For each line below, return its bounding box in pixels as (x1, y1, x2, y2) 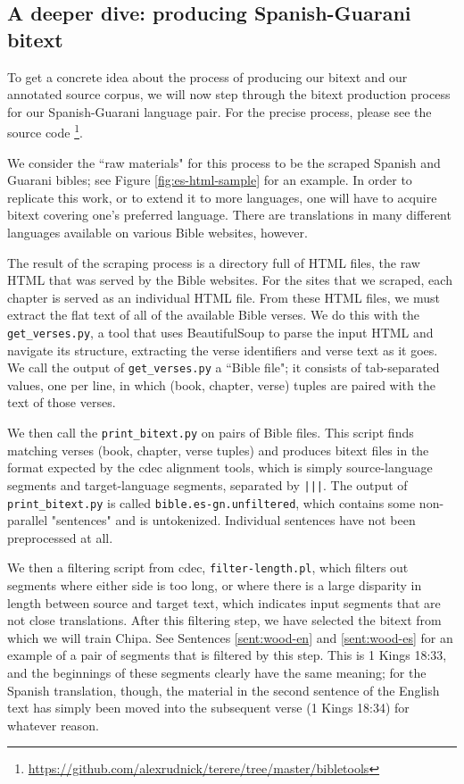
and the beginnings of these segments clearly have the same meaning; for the (7, 663, 427, 682)
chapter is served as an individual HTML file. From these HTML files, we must (7, 288, 440, 306)
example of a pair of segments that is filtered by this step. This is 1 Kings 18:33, (7, 646, 447, 664)
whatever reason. (7, 715, 99, 734)
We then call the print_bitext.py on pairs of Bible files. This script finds (7, 423, 414, 442)
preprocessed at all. (7, 528, 113, 546)
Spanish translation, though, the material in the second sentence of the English (7, 680, 440, 699)
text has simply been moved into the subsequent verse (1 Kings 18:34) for (7, 698, 410, 717)
